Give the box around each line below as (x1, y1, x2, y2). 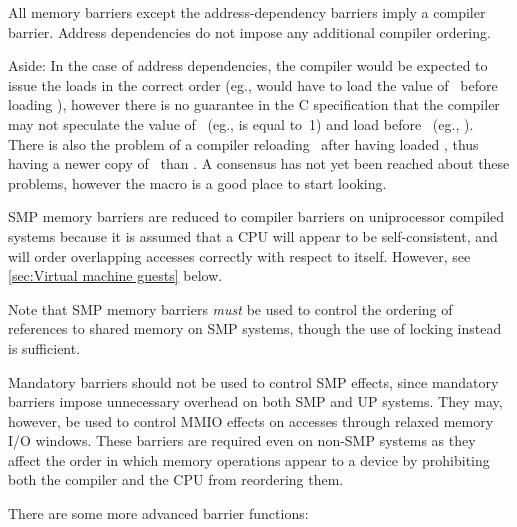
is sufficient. (8, 337, 81, 358)
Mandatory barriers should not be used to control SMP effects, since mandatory (8, 371, 499, 392)
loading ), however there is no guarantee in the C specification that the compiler (8, 94, 500, 115)
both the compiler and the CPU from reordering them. (8, 469, 344, 490)
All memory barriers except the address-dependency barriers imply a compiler (8, 2, 486, 22)
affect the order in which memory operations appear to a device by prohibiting (8, 449, 490, 470)
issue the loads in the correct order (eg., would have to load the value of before (8, 74, 498, 95)
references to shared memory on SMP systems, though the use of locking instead (8, 318, 502, 339)
